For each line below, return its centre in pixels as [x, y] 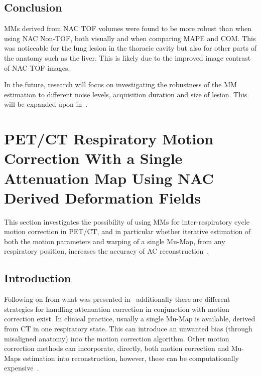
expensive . [22, 368]
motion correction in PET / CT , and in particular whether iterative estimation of [127, 231]
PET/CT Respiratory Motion [109, 139]
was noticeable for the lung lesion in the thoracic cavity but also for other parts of [130, 48]
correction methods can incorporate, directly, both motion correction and [116, 348]
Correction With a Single [93, 158]
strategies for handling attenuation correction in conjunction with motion [117, 309]
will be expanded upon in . [46, 104]
